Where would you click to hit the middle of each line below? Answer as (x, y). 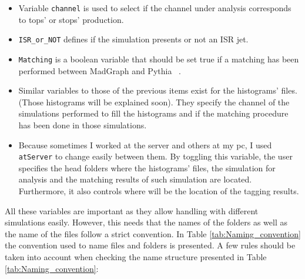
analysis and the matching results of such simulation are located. (135, 179)
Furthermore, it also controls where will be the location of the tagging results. (159, 190)
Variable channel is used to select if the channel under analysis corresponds (155, 8)
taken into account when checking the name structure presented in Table (136, 256)
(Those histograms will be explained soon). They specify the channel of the (154, 102)
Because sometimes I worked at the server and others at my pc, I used (145, 145)
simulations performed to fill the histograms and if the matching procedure (153, 113)
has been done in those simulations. (83, 124)
